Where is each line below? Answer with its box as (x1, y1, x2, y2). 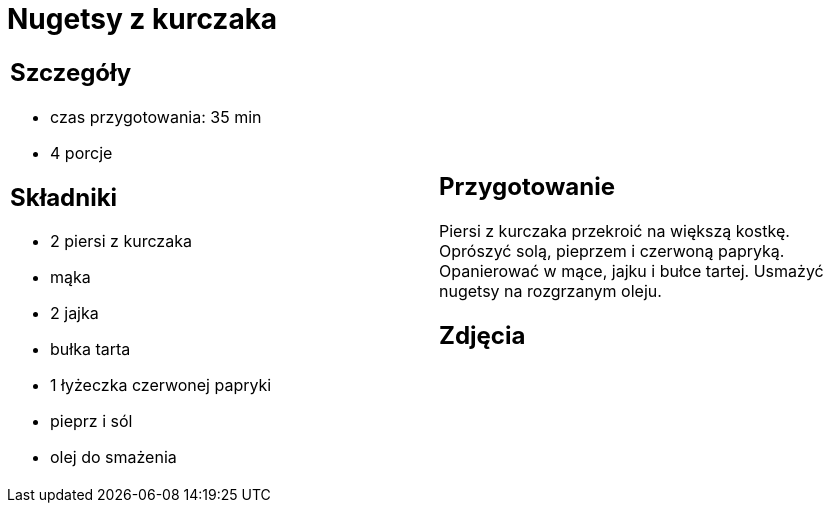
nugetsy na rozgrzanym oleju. (439, 280, 662, 301)
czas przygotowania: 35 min (50, 106, 262, 127)
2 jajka (50, 303, 99, 324)
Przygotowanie (439, 171, 615, 201)
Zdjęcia (439, 320, 526, 350)
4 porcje (50, 142, 113, 163)
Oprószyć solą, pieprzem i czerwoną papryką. (439, 240, 785, 261)
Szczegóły (10, 57, 132, 87)
